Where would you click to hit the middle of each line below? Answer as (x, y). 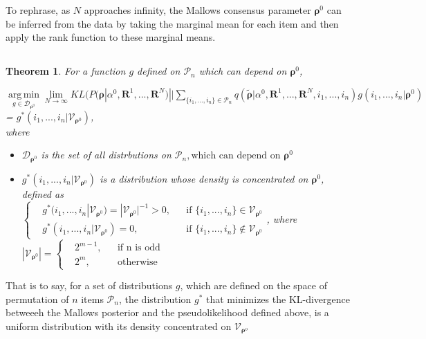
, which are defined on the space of (253, 285)
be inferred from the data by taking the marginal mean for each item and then (172, 23)
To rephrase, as (38, 10)
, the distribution (155, 299)
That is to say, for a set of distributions (89, 285)
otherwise (137, 262)
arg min (24, 94)
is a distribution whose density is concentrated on (204, 178)
